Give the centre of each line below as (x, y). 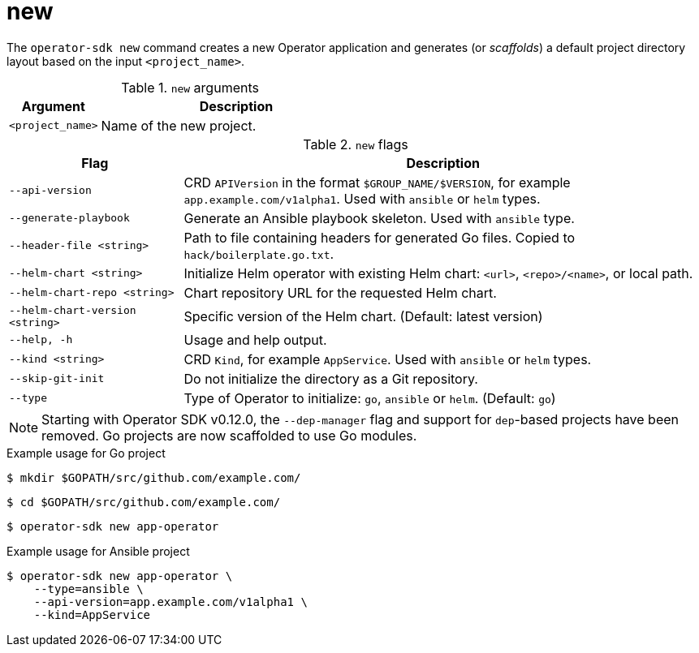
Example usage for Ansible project (98, 551)
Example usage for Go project (86, 453)
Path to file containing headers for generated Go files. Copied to (380, 237)
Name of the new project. (179, 125)
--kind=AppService (92, 614)
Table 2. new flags (356, 144)
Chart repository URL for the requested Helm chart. (340, 292)
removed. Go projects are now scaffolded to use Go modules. (229, 435)
